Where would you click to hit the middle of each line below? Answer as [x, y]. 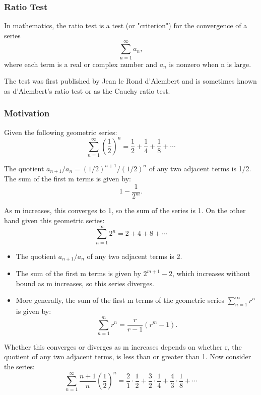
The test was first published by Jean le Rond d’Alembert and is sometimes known [130, 81]
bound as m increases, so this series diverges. [85, 283]
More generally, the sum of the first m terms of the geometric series [120, 300]
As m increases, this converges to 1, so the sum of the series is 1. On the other [125, 210]
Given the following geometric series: [61, 132]
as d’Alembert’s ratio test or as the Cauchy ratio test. [87, 90]
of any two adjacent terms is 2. [135, 256]
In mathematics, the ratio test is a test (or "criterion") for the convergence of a [126, 25]
